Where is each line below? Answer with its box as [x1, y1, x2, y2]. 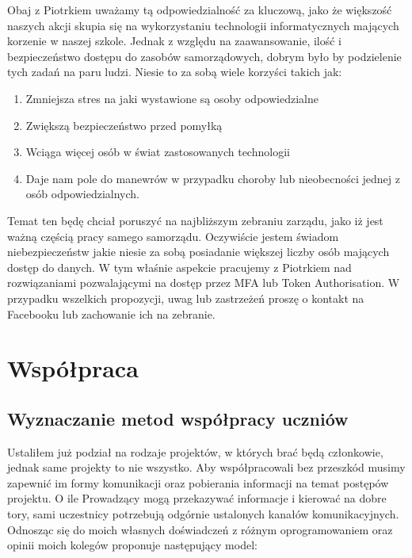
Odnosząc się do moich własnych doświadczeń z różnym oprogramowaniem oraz [7, 521, 393, 537]
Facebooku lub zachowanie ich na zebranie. [7, 305, 216, 322]
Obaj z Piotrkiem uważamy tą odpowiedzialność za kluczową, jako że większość [7, 2, 392, 17]
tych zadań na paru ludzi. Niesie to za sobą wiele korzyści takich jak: [7, 63, 342, 80]
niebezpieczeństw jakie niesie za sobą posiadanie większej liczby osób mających [7, 243, 390, 260]
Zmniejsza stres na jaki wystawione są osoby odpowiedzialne [25, 90, 319, 106]
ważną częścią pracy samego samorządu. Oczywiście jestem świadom [7, 227, 339, 244]
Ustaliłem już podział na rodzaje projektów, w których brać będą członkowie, [7, 443, 383, 460]
